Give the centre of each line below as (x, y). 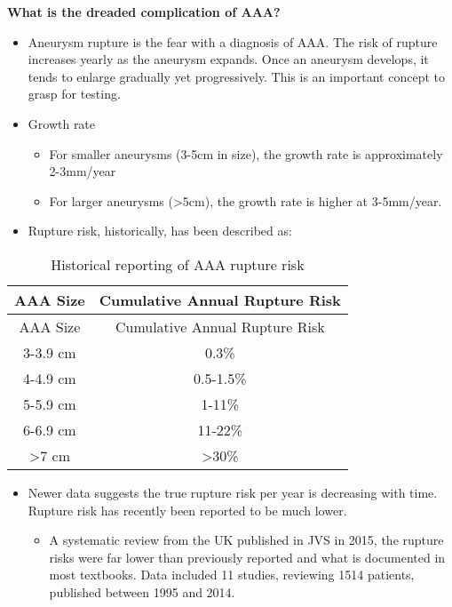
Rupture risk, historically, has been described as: (160, 231)
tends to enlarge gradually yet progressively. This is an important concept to (236, 76)
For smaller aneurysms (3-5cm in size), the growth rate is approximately (246, 153)
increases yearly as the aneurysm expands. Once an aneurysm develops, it (228, 59)
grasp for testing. (74, 94)
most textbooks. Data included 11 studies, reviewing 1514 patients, (232, 575)
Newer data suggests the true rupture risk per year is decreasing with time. (233, 492)
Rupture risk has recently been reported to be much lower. (187, 510)
